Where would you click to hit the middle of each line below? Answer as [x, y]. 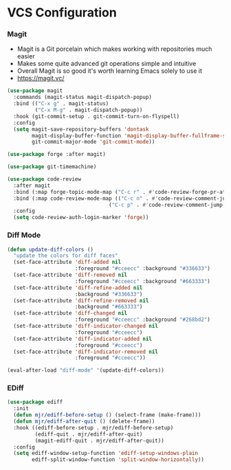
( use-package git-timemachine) [52, 167]
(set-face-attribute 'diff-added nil [67, 262]
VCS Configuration [62, 13]
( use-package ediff [35, 402]
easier [26, 56]
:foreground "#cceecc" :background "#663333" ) [143, 281]
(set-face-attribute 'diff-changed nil [70, 313]
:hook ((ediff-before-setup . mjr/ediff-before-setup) [93, 427]
